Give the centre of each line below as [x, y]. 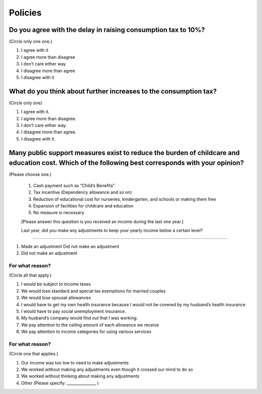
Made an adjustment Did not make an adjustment [70, 246]
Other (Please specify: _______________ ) [60, 383]
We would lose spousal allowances [56, 298]
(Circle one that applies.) [33, 354]
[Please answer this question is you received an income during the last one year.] [102, 221]
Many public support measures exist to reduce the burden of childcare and [124, 153]
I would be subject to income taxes [56, 284]
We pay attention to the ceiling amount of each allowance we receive [90, 325]
